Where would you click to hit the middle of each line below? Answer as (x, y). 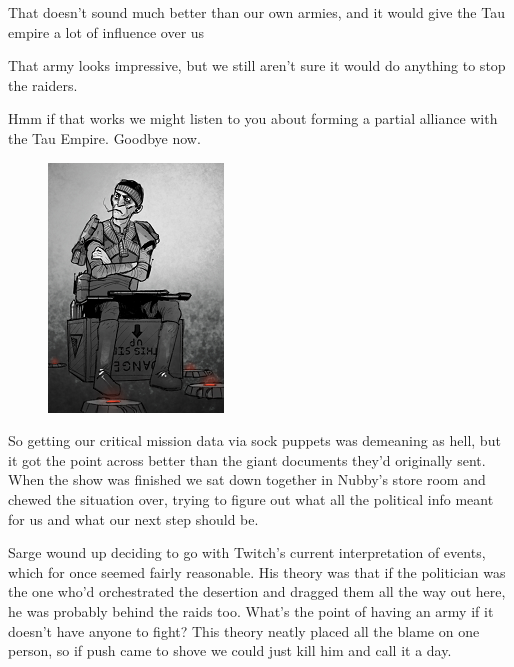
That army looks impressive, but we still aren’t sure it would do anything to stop (257, 65)
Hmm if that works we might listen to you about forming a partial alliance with (253, 118)
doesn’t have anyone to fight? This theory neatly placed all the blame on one (244, 630)
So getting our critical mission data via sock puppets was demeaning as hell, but (254, 440)
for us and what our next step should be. (133, 518)
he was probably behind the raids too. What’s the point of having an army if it (251, 610)
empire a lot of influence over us (106, 31)
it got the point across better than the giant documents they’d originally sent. (247, 459)
